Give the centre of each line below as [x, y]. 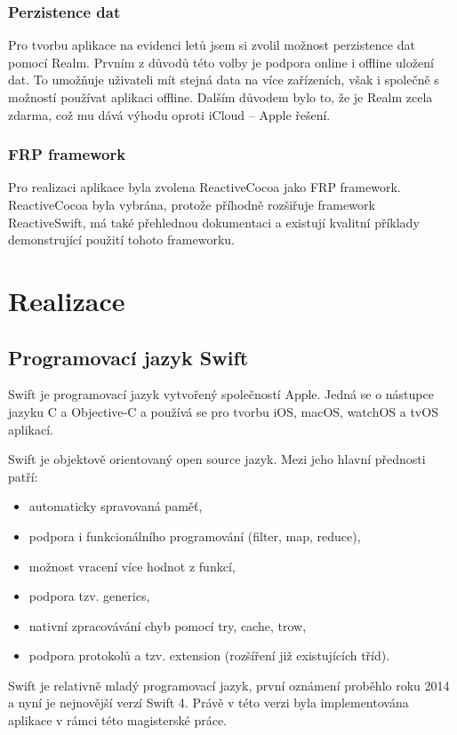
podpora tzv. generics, [89, 596]
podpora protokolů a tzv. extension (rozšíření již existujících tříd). [209, 655]
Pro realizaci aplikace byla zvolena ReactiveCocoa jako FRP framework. [204, 187]
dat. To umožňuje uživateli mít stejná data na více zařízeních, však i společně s [224, 80]
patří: [23, 476]
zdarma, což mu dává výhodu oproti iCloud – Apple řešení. [169, 114]
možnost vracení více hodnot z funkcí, [132, 566]
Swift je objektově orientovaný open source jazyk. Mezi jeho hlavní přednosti [217, 459]
